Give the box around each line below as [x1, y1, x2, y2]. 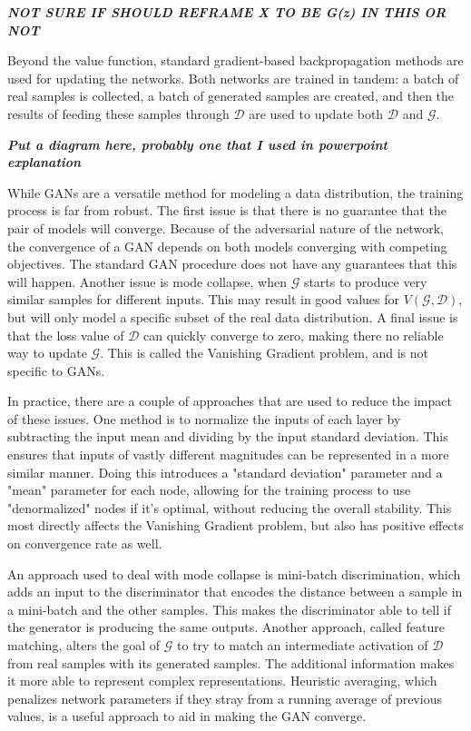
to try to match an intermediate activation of [177, 636, 428, 654]
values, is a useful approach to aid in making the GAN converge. [7, 706, 367, 726]
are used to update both [249, 104, 384, 123]
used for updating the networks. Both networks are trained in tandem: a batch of [7, 68, 459, 87]
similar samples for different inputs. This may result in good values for [7, 290, 400, 309]
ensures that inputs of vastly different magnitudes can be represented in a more [7, 445, 449, 464]
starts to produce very [303, 272, 427, 291]
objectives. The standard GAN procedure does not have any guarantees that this [7, 254, 457, 273]
